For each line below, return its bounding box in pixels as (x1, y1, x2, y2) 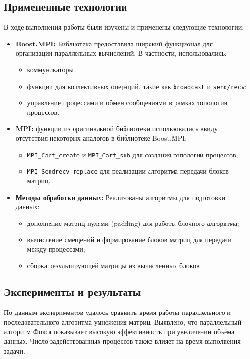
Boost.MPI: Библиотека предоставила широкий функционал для (15, 38, 213, 48)
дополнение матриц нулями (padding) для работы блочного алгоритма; (27, 218, 239, 228)
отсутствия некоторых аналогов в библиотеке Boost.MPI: (15, 133, 187, 143)
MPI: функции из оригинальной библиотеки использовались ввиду (15, 123, 218, 134)
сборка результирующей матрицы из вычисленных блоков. (27, 260, 201, 270)
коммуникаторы (27, 64, 74, 74)
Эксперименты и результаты (4, 284, 141, 299)
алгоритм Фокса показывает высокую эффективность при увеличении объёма (4, 326, 235, 337)
